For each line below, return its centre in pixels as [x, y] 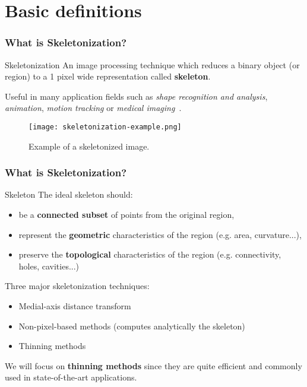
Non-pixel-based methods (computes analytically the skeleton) [132, 326]
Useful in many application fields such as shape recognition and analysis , [136, 96]
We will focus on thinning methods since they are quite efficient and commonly [153, 365]
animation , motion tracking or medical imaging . [93, 108]
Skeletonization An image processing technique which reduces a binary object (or [152, 64]
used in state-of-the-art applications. [71, 377]
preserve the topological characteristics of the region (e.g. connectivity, [150, 254]
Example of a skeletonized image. [89, 146]
